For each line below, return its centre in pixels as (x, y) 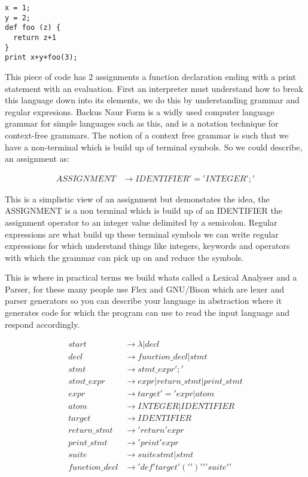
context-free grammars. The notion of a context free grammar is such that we (147, 135)
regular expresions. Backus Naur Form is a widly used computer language (140, 111)
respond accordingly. (42, 324)
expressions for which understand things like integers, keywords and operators (147, 246)
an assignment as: (37, 159)
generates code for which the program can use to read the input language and (147, 313)
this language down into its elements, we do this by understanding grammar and (152, 100)
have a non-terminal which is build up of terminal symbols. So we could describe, (154, 147)
